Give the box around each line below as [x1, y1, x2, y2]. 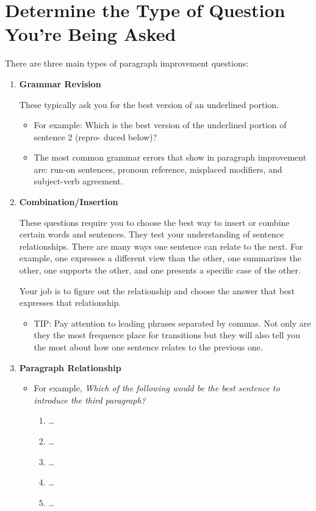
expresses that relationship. [19, 296, 121, 309]
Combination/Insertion [19, 195, 118, 208]
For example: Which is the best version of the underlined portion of [34, 118, 287, 131]
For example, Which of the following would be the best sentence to [34, 382, 280, 394]
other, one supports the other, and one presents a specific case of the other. [19, 264, 301, 277]
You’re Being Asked [5, 21, 176, 46]
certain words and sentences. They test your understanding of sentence [19, 228, 284, 241]
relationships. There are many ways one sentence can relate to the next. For [19, 239, 303, 252]
